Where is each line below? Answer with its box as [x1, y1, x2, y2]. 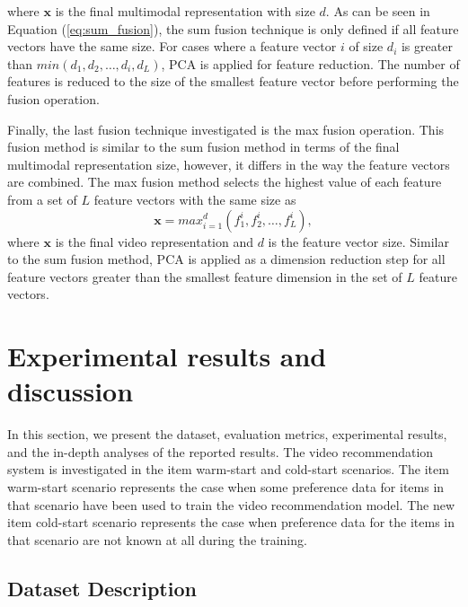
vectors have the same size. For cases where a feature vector [7, 37, 337, 56]
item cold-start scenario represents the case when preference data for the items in [7, 513, 455, 532]
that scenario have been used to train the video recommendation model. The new [7, 495, 455, 514]
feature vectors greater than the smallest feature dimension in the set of [7, 267, 402, 286]
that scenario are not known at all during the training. [7, 530, 307, 549]
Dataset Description [7, 574, 197, 602]
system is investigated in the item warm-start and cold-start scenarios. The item [7, 460, 449, 479]
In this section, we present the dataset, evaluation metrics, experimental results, [7, 425, 447, 444]
